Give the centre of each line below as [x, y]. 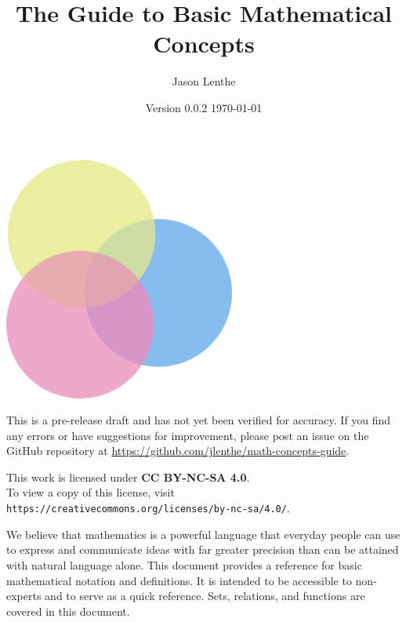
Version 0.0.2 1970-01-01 [204, 107]
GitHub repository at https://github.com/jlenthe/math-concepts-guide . [178, 451]
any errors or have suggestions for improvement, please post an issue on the [188, 435]
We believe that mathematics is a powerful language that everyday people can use [203, 534]
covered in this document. [68, 611]
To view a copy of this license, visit [91, 492]
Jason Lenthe [204, 81]
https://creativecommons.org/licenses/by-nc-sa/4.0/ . [148, 508]
